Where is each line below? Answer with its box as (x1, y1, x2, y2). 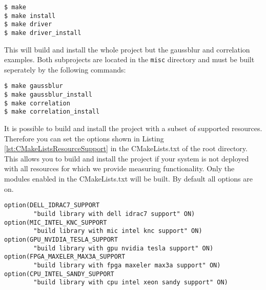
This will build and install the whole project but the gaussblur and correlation (4, 44, 250, 55)
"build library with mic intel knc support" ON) (33, 227, 202, 235)
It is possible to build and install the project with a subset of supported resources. (4, 123, 262, 134)
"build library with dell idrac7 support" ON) (33, 210, 195, 217)
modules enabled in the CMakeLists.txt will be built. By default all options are (4, 173, 253, 184)
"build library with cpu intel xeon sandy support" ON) (33, 279, 228, 286)
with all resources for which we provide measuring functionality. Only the (4, 163, 235, 174)
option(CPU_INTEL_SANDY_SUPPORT (4, 270, 114, 278)
